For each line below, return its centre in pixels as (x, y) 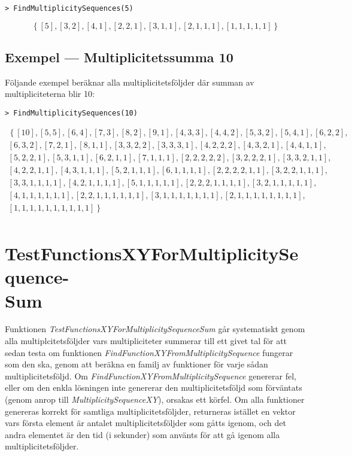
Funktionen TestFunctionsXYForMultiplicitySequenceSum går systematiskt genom (155, 329)
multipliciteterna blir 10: (50, 94)
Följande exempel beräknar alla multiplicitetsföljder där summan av (130, 82)
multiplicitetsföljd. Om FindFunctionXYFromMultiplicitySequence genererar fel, (151, 376)
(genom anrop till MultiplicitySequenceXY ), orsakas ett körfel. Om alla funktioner (155, 399)
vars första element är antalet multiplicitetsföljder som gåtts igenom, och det (145, 423)
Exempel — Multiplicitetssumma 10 (119, 57)
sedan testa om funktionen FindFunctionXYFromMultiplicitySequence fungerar (149, 352)
